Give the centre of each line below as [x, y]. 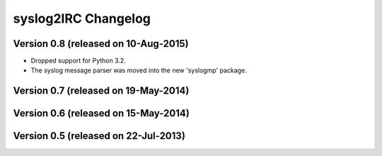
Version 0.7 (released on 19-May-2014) [101, 91]
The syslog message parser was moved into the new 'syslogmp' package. [139, 70]
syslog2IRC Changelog [82, 18]
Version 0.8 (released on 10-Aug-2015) [101, 44]
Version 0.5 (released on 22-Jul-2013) [99, 136]
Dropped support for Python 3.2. [79, 61]
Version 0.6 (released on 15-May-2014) [102, 113]
